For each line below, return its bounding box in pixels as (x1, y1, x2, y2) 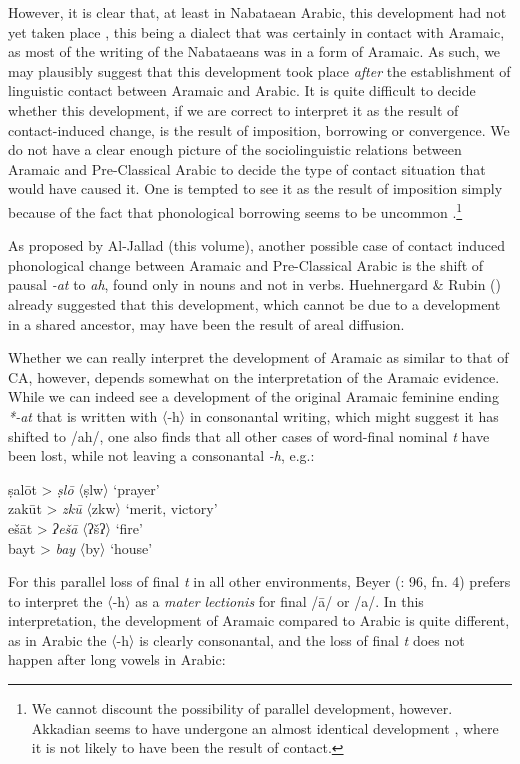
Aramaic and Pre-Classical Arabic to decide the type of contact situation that (8, 158, 486, 179)
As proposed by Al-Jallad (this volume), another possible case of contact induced (8, 235, 505, 256)
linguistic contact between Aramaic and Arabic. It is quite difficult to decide (8, 80, 476, 101)
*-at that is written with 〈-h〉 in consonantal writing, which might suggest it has (8, 405, 499, 426)
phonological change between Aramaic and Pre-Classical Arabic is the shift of (8, 254, 484, 275)
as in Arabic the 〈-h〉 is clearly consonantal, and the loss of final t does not (8, 629, 465, 650)
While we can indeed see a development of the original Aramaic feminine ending (8, 386, 499, 407)
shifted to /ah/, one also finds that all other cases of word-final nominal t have (8, 425, 490, 446)
